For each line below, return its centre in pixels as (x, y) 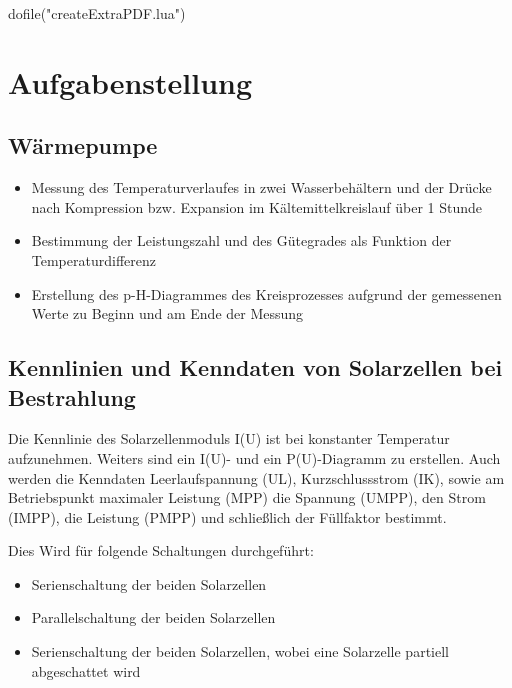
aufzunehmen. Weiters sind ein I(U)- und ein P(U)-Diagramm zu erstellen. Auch (254, 457)
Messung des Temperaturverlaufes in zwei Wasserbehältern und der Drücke (261, 187)
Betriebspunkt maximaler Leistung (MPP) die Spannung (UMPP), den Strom (247, 497)
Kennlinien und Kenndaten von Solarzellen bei (255, 367)
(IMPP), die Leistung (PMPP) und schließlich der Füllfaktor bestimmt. (227, 516)
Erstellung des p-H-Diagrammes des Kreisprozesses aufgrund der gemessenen (266, 293)
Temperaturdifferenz (93, 259)
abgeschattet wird (86, 670)
